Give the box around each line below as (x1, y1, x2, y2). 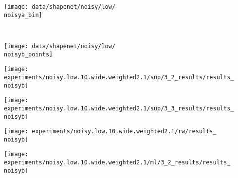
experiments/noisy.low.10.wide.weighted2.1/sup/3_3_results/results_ (4, 105, 234, 112)
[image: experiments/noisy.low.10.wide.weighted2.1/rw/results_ (4, 128, 217, 135)
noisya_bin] (4, 11, 42, 18)
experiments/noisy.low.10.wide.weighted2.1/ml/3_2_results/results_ (4, 159, 231, 166)
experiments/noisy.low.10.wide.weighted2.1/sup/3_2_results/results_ (4, 73, 234, 81)
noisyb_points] (4, 51, 53, 58)
